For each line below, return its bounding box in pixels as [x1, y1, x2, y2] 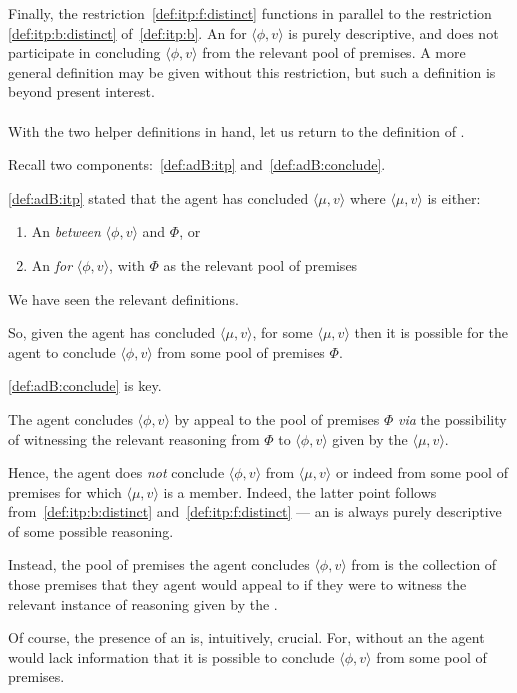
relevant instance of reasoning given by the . [8, 593, 278, 614]
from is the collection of [351, 554, 497, 575]
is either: [427, 187, 481, 208]
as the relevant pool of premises [163, 254, 358, 275]
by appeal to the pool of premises [174, 408, 380, 429]
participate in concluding [8, 42, 161, 63]
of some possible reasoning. [8, 520, 174, 541]
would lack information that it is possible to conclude [8, 646, 335, 667]
